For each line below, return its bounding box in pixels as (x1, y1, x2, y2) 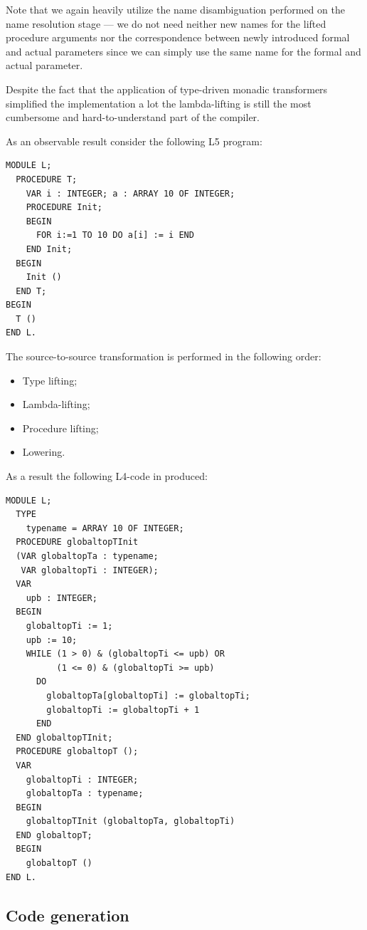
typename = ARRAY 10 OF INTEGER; (26, 523, 184, 533)
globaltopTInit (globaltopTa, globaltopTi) (26, 816, 235, 827)
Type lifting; (22, 372, 78, 387)
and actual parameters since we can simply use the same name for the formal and (6, 43, 361, 58)
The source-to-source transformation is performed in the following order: (6, 349, 321, 364)
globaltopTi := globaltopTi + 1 (46, 704, 200, 715)
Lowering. (22, 444, 65, 459)
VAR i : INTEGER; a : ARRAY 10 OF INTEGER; (26, 188, 235, 199)
